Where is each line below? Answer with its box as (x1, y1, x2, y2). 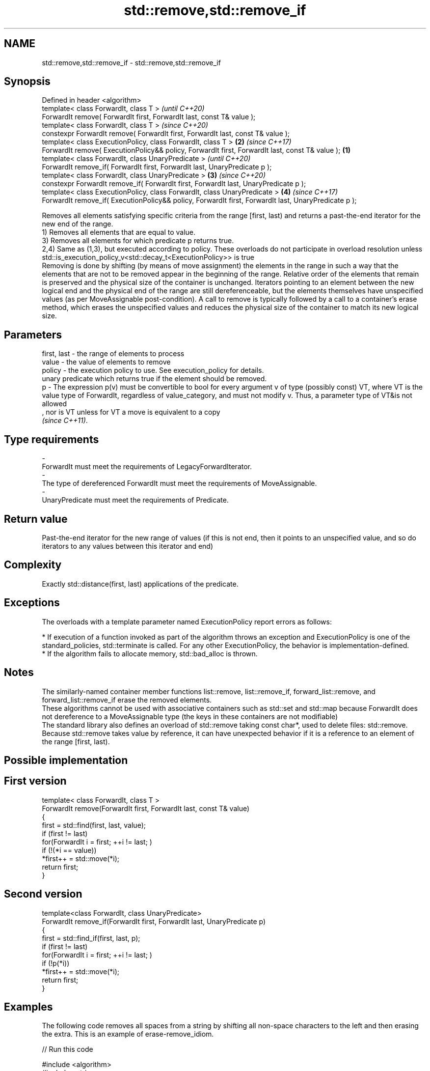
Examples (4, 1001, 53, 1014)
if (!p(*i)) (42, 958, 70, 967)
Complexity (4, 559, 62, 571)
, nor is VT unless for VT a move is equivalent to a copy (42, 408, 220, 417)
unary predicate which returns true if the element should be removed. (42, 374, 267, 383)
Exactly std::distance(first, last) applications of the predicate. (42, 579, 239, 588)
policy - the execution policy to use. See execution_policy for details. (42, 366, 264, 375)
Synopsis (4, 75, 51, 88)
